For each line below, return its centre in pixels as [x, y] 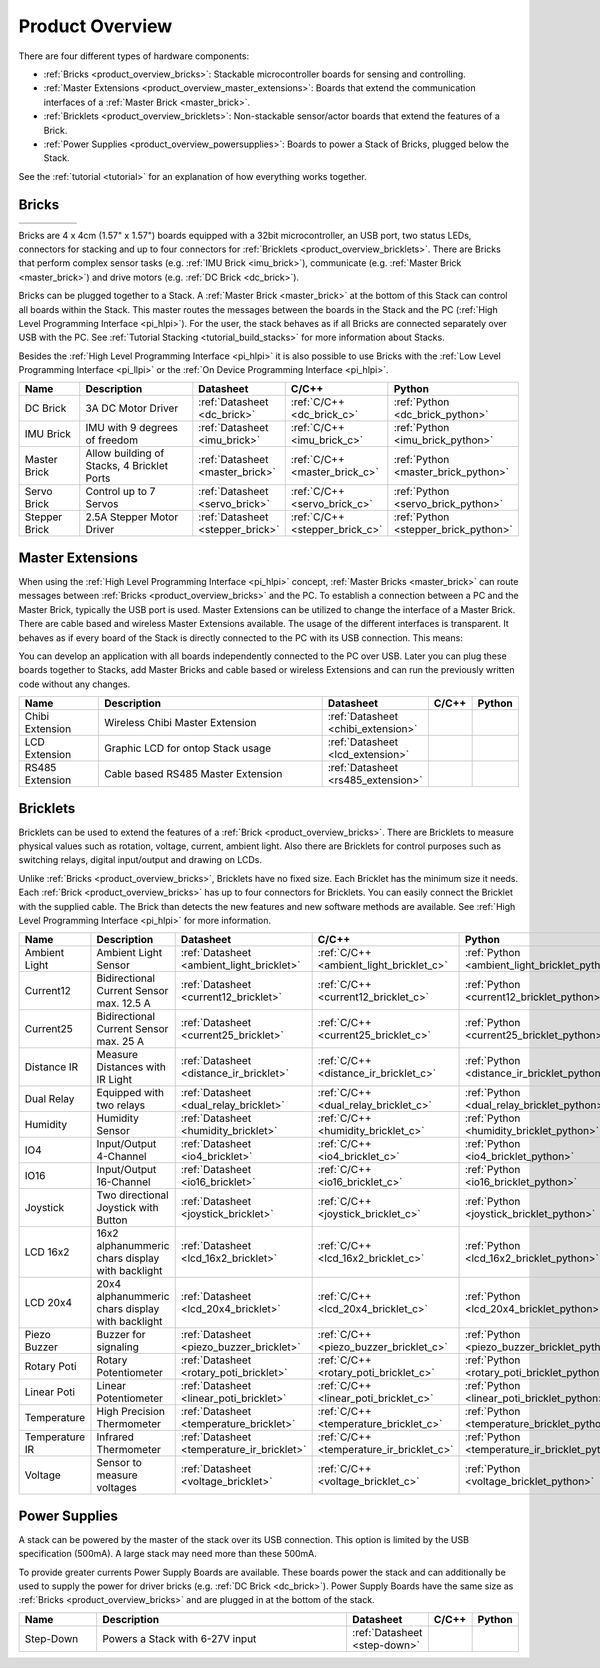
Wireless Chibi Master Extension [180, 723]
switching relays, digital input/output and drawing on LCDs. [140, 860]
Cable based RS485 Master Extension [193, 774]
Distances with [131, 1067]
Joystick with [127, 1208]
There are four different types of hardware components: [134, 56]
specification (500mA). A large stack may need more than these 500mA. [167, 1554]
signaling [118, 1347]
